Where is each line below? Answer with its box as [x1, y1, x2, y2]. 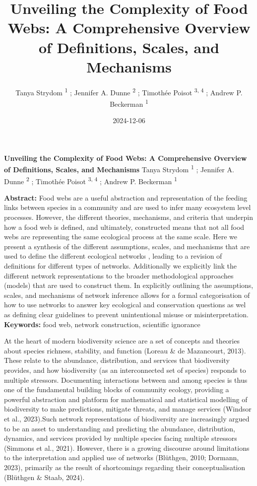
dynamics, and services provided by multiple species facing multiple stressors [4, 433, 237, 443]
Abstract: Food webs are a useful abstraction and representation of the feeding [4, 192, 248, 203]
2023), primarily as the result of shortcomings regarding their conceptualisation [4, 462, 246, 472]
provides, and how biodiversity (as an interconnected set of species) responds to [4, 364, 246, 375]
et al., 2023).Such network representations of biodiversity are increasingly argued [4, 413, 250, 423]
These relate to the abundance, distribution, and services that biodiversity [4, 355, 230, 365]
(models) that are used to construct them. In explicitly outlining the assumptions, [4, 280, 254, 290]
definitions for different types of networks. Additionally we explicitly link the [4, 261, 237, 271]
